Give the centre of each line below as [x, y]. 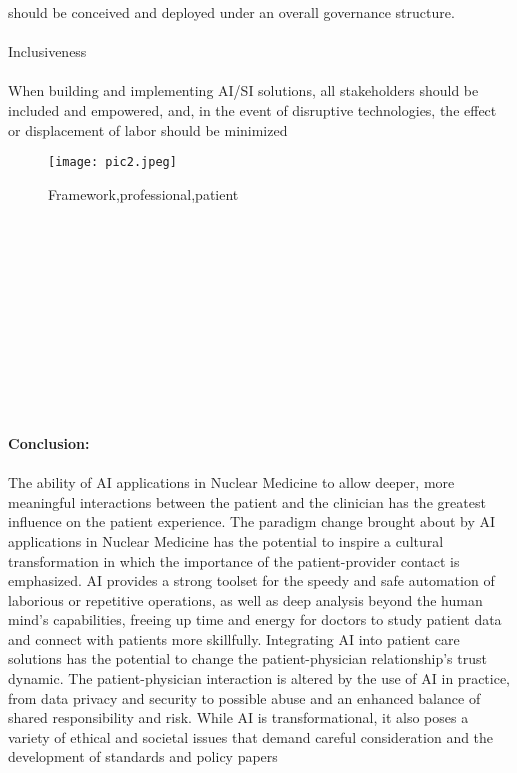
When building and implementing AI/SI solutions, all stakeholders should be [243, 90]
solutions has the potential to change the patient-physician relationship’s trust [247, 658]
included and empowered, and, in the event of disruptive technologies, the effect [252, 109]
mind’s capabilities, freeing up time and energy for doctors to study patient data [255, 619]
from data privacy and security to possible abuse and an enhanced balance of [244, 697]
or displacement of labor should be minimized [148, 129]
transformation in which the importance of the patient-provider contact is [234, 560]
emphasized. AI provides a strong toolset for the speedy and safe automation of [251, 580]
